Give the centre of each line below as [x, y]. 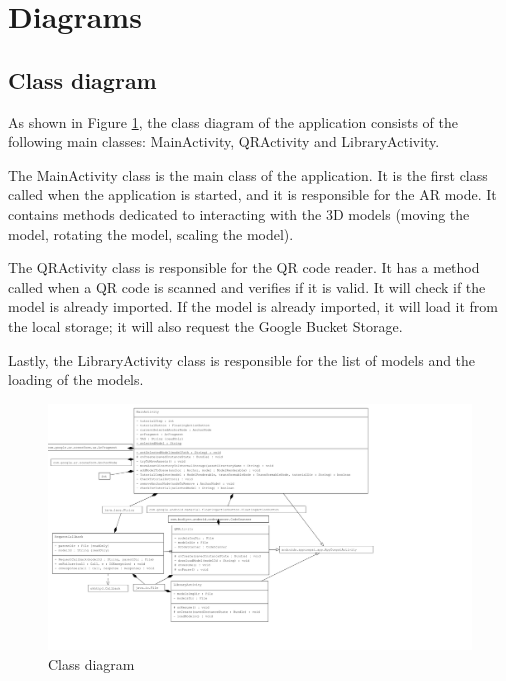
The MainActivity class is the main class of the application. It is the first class [248, 174]
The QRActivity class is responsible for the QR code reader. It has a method [244, 267]
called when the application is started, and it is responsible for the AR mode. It [252, 194]
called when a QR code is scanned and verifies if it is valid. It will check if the [247, 286]
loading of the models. [76, 379]
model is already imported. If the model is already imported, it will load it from [253, 306]
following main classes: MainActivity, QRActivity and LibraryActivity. [224, 141]
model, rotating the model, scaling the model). [151, 233]
